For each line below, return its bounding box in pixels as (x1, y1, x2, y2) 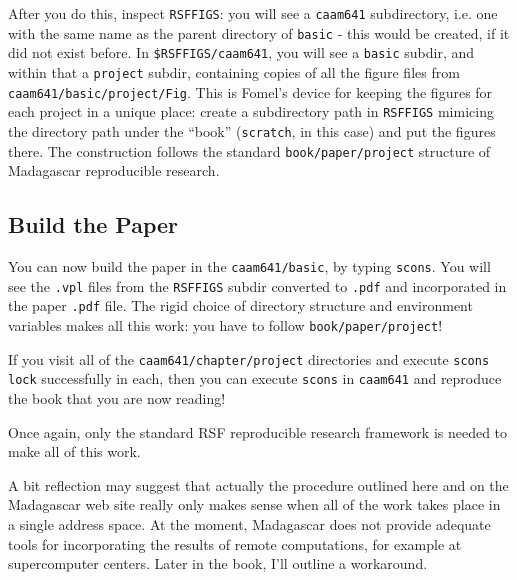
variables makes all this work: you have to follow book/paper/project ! (8, 315, 443, 336)
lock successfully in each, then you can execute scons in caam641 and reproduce (8, 368, 502, 389)
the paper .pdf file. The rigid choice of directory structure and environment (8, 295, 473, 316)
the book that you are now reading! (8, 387, 226, 408)
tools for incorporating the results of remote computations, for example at (8, 533, 462, 554)
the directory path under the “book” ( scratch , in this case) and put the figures (8, 120, 496, 141)
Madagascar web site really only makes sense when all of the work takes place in (8, 494, 501, 515)
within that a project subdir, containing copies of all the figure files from (8, 61, 460, 82)
